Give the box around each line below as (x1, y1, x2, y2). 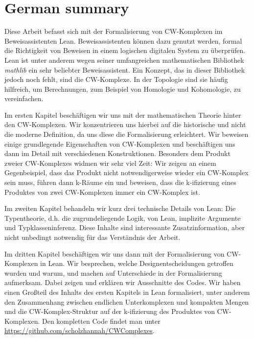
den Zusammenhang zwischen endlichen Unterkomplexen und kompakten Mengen (4, 296, 249, 307)
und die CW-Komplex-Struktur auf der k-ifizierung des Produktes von (4, 306, 215, 316)
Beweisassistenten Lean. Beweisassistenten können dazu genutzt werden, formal (4, 35, 242, 46)
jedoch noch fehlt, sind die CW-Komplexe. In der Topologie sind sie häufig (4, 74, 228, 84)
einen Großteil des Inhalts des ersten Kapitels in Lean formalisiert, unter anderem (4, 287, 250, 297)
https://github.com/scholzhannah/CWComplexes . (4, 325, 155, 336)
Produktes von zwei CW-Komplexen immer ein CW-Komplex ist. (4, 186, 200, 197)
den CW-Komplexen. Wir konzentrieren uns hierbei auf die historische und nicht (4, 119, 246, 130)
